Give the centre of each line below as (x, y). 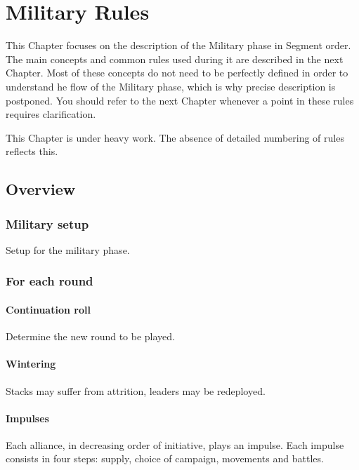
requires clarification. (51, 114)
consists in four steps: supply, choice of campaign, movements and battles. (165, 458)
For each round (50, 281)
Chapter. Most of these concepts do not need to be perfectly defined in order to (177, 73)
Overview (41, 189)
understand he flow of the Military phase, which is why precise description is (171, 86)
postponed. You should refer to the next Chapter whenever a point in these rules (180, 100)
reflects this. (32, 151)
